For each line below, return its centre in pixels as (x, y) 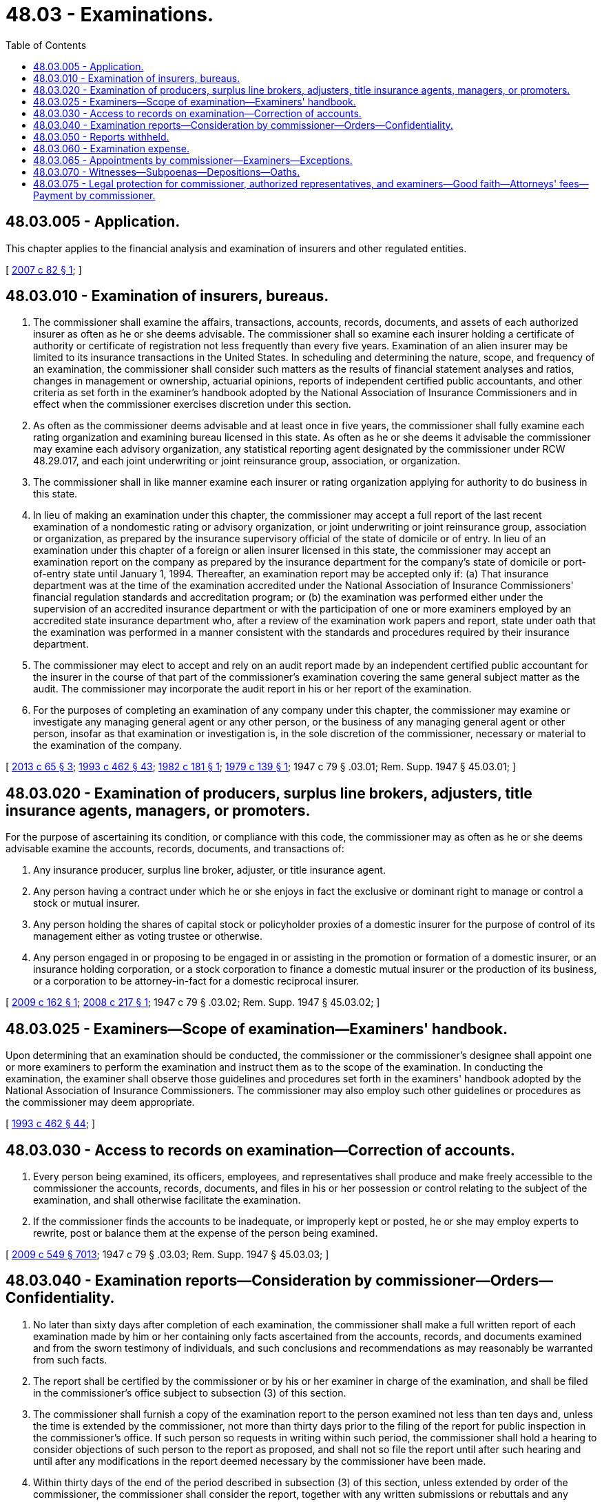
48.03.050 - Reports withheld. (101, 136)
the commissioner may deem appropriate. (100, 1102)
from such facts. (70, 1359)
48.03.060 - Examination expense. (111, 148)
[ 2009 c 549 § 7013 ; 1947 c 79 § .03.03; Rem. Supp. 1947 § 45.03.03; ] (167, 1254)
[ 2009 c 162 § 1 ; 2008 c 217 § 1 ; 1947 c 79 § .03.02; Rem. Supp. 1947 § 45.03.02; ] (193, 1002)
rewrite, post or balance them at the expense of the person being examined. (206, 1233)
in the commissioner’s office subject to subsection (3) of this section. (190, 1392)
